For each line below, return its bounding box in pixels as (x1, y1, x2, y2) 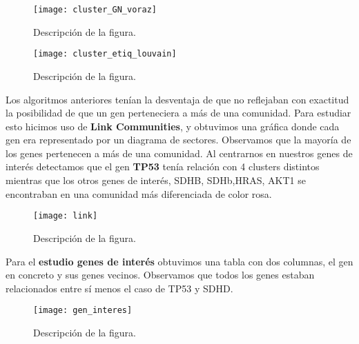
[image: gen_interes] (33, 305, 133, 316)
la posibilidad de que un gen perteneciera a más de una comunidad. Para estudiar (6, 105, 351, 120)
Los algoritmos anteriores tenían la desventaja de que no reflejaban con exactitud (6, 92, 349, 106)
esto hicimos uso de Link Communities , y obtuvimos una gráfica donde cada (6, 119, 340, 133)
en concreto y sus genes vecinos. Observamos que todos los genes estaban (6, 267, 315, 282)
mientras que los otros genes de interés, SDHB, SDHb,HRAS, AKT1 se (6, 173, 306, 188)
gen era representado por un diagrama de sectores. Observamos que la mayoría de (6, 132, 351, 147)
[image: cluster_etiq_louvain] (33, 49, 177, 59)
